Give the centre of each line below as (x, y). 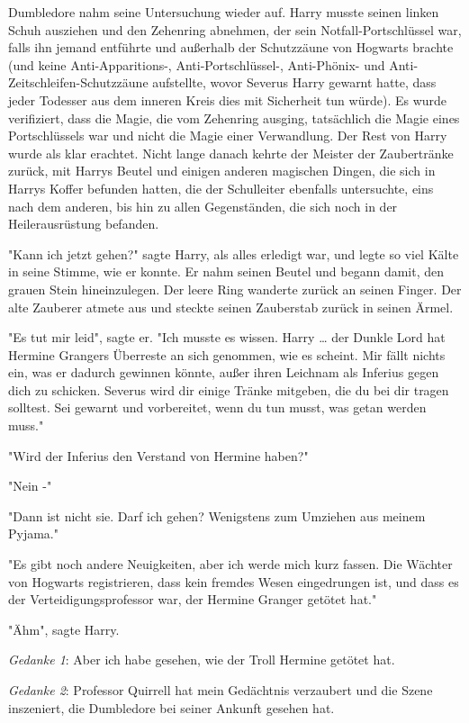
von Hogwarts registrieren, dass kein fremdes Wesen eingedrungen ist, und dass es (234, 581)
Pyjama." (33, 533)
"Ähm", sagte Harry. (64, 629)
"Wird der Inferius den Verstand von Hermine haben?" (158, 455)
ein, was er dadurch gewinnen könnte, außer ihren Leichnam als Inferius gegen (224, 372)
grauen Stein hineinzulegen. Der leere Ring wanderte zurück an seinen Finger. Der (235, 289)
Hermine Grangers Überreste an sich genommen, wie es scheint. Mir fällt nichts (227, 354)
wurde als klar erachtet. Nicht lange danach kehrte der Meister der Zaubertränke (231, 153)
